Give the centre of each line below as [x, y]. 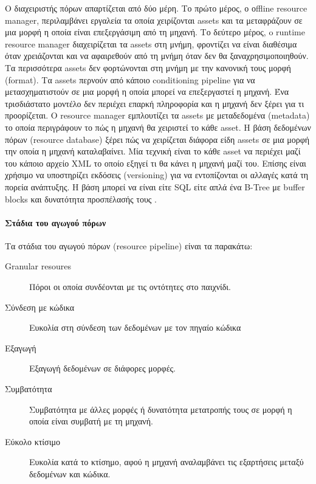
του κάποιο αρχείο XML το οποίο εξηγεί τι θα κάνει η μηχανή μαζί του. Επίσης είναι [156, 163]
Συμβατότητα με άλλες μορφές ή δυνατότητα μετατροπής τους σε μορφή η [161, 409]
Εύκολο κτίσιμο [33, 441]
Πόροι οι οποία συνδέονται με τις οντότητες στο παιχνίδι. [130, 287]
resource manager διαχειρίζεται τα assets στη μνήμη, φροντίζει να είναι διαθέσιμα [151, 43]
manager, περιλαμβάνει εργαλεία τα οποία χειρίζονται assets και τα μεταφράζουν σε [154, 20]
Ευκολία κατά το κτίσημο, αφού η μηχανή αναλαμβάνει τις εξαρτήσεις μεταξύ [167, 462]
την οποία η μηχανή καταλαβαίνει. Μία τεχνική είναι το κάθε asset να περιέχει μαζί [153, 151]
